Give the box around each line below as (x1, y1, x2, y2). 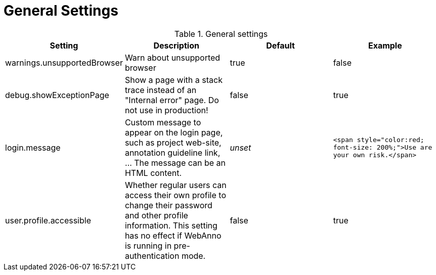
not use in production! (124, 105, 208, 115)
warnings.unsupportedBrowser (5, 57, 123, 68)
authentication (124, 250, 180, 261)
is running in (124, 240, 172, 251)
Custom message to (124, 117, 201, 127)
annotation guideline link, (124, 147, 221, 158)
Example (368, 40, 402, 51)
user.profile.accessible (5, 215, 91, 225)
